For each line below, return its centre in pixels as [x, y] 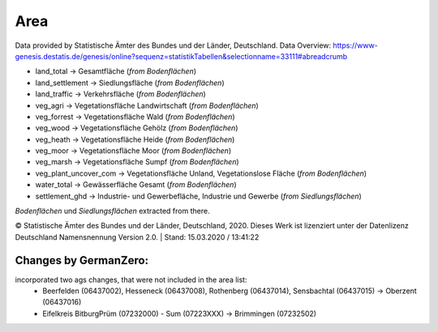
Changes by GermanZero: [82, 260]
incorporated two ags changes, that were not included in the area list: [131, 279]
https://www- [356, 45]
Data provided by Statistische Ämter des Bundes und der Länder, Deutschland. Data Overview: [173, 45]
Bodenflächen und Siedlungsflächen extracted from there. [112, 211]
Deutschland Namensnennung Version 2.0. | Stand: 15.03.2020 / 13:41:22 [137, 237]
